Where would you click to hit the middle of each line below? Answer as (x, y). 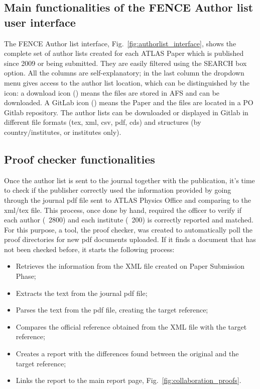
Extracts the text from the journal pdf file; (82, 293)
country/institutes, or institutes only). (63, 132)
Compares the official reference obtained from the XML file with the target (131, 326)
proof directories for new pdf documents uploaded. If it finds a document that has (130, 239)
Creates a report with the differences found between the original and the (127, 354)
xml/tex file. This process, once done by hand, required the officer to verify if (123, 210)
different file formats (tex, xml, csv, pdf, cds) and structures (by (103, 122)
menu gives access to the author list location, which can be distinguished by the (127, 82)
